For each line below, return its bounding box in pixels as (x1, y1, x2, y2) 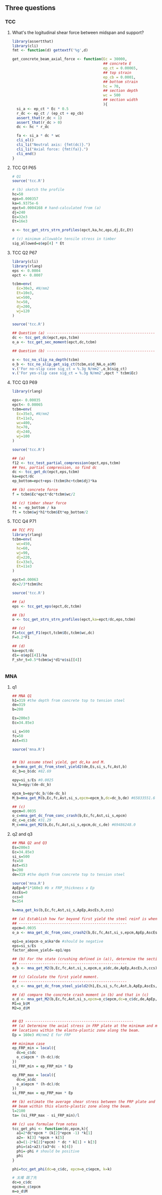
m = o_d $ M (12, 1189, 28, 1194)
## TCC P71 (12, 528, 34, 533)
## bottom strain (103, 79, 138, 84)
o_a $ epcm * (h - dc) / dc (16, 1081, 60, 1087)
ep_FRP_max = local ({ (12, 1073, 56, 1077)
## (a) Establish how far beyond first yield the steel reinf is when (12, 917, 158, 921)
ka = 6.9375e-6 (12, 201, 39, 206)
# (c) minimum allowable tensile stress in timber (12, 237, 117, 242)
